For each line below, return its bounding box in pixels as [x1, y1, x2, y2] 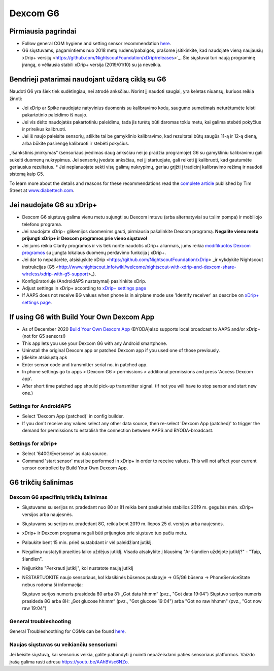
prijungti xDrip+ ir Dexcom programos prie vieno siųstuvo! [22, 235, 148, 241]
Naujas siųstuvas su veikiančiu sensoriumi [9, 641, 117, 648]
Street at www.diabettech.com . [9, 187, 75, 194]
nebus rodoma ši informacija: [22, 582, 83, 588]
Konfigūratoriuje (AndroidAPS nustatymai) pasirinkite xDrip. [22, 278, 147, 284]
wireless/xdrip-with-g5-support [22, 271, 88, 277]
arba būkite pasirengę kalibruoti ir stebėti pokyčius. [22, 140, 129, 146]
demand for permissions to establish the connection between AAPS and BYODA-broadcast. [22, 427, 214, 434]
